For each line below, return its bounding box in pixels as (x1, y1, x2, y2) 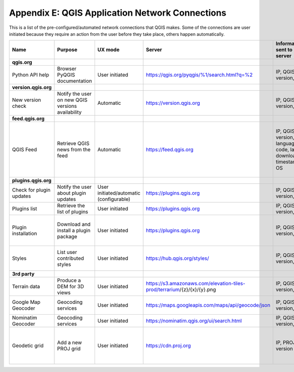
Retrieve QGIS (57, 140, 90, 147)
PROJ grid (57, 346, 81, 352)
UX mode (97, 47, 120, 53)
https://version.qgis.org (146, 99, 200, 106)
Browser (57, 65, 77, 72)
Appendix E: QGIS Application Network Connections (9, 7, 226, 18)
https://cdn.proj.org (146, 342, 191, 349)
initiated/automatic (97, 190, 141, 197)
